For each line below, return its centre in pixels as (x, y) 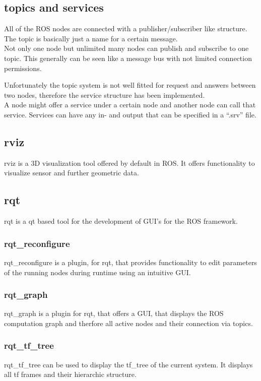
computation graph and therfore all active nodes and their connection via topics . (128, 323)
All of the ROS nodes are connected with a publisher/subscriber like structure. (126, 28)
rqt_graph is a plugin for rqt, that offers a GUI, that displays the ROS (114, 313)
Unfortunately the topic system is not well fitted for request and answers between (130, 85)
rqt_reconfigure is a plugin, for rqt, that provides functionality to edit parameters (130, 262)
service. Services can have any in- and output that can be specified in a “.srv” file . (130, 114)
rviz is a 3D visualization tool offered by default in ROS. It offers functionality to (129, 163)
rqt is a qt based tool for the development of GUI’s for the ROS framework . (121, 221)
